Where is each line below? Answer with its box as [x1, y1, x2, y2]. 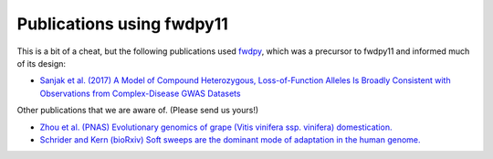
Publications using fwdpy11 [16, 14, 228, 34]
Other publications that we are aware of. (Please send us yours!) [16, 105, 259, 116]
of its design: [16, 58, 67, 69]
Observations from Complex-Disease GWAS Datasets [39, 88, 241, 99]
